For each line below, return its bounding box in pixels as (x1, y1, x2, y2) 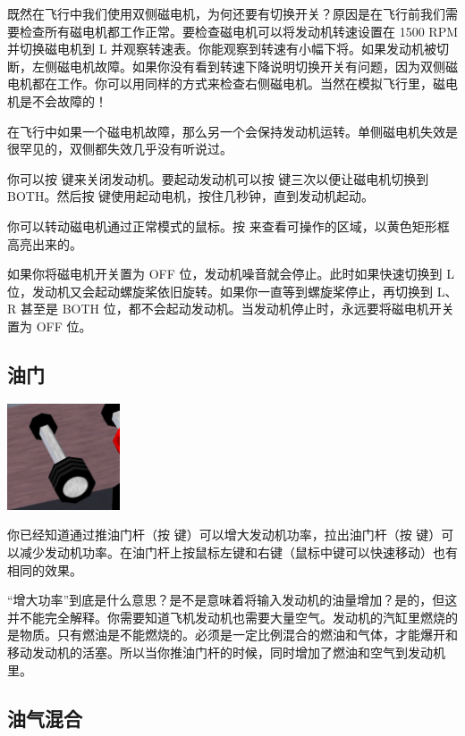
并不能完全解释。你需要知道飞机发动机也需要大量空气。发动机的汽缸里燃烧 (7, 607, 445, 626)
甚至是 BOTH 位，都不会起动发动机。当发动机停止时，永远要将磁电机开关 (20, 299, 454, 318)
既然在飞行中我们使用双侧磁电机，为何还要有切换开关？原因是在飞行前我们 (7, 4, 445, 22)
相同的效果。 (7, 560, 82, 579)
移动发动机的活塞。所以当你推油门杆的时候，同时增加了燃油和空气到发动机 (7, 642, 445, 661)
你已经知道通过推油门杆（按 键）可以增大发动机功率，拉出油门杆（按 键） (7, 525, 442, 544)
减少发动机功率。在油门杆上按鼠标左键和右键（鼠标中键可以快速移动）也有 (19, 543, 458, 561)
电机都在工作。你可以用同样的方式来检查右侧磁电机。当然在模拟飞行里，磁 (7, 74, 445, 93)
